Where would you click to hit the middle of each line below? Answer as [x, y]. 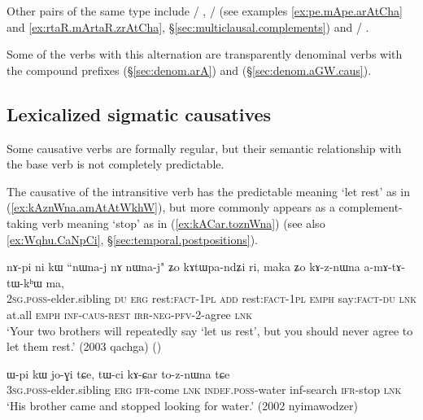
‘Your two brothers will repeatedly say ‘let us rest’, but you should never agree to [210, 330]
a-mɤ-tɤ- [384, 267]
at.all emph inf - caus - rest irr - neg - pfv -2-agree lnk [130, 314]
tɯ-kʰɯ [24, 282]
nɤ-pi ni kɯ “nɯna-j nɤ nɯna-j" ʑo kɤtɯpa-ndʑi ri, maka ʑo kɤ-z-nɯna [183, 267]
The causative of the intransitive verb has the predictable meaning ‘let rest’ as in [208, 191]
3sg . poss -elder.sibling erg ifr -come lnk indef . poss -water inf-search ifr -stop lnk [204, 389]
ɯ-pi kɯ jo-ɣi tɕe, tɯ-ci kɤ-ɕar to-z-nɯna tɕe [118, 373]
